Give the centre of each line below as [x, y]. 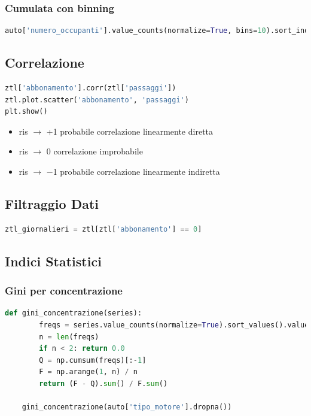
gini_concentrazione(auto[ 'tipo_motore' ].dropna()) [127, 407]
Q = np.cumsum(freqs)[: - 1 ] [93, 360]
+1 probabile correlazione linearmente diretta [130, 131]
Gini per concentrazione [64, 291]
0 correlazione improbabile [94, 151]
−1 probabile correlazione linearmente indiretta [133, 171]
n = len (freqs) [69, 337]
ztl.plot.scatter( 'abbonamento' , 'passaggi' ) [97, 100]
